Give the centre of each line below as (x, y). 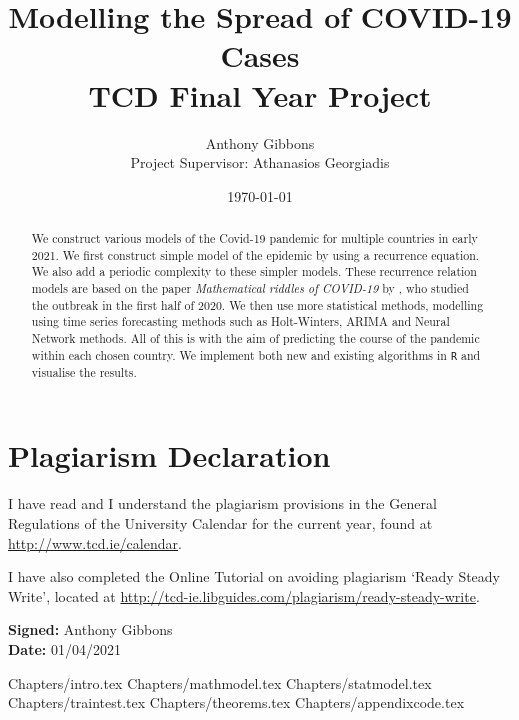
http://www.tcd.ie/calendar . (95, 542)
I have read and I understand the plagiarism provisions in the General (222, 503)
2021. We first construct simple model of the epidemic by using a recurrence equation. (255, 254)
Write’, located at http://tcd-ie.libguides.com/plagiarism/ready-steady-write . (244, 595)
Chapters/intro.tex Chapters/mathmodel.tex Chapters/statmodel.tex (220, 682)
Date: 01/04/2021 (64, 648)
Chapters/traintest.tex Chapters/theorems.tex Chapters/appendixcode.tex (236, 702)
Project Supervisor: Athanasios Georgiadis (260, 162)
